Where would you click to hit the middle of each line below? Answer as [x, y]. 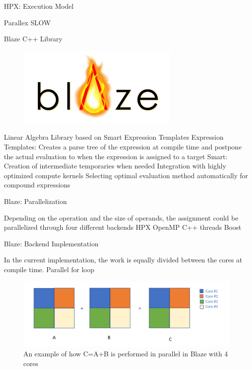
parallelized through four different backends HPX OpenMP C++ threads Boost [123, 227]
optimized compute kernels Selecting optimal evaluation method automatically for [126, 175]
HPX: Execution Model [39, 6]
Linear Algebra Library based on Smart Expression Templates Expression [114, 137]
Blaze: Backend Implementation [51, 243]
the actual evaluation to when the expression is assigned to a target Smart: [116, 156]
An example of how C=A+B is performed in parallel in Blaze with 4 [126, 354]
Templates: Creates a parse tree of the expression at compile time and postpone [123, 146]
